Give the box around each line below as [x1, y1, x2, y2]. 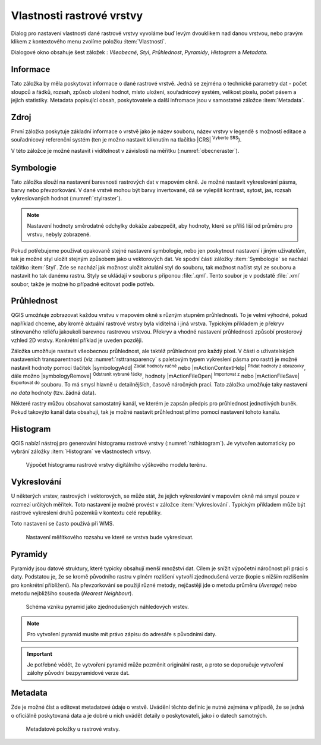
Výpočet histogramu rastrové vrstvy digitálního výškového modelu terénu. [26, 461, 207, 469]
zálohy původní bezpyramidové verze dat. [27, 669, 130, 677]
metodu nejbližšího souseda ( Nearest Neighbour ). [11, 589, 134, 597]
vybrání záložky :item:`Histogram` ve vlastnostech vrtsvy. [11, 448, 152, 455]
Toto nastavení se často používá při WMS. [11, 520, 114, 527]
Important [27, 650, 53, 657]
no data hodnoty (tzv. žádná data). [11, 389, 96, 396]
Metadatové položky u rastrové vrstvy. [26, 725, 120, 733]
